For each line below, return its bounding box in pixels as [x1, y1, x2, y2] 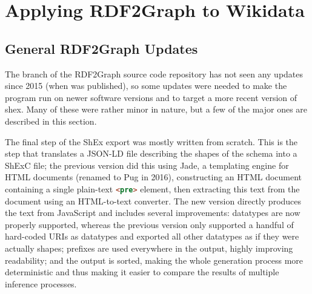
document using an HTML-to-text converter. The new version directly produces [5, 194, 302, 207]
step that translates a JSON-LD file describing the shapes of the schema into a [5, 147, 297, 160]
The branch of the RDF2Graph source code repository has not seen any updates [5, 67, 304, 80]
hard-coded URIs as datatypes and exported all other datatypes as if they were [5, 230, 299, 243]
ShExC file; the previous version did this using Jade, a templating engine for [5, 158, 289, 171]
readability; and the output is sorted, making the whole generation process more [5, 253, 304, 266]
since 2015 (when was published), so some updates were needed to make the [5, 79, 287, 92]
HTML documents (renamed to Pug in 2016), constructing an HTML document [5, 171, 302, 183]
